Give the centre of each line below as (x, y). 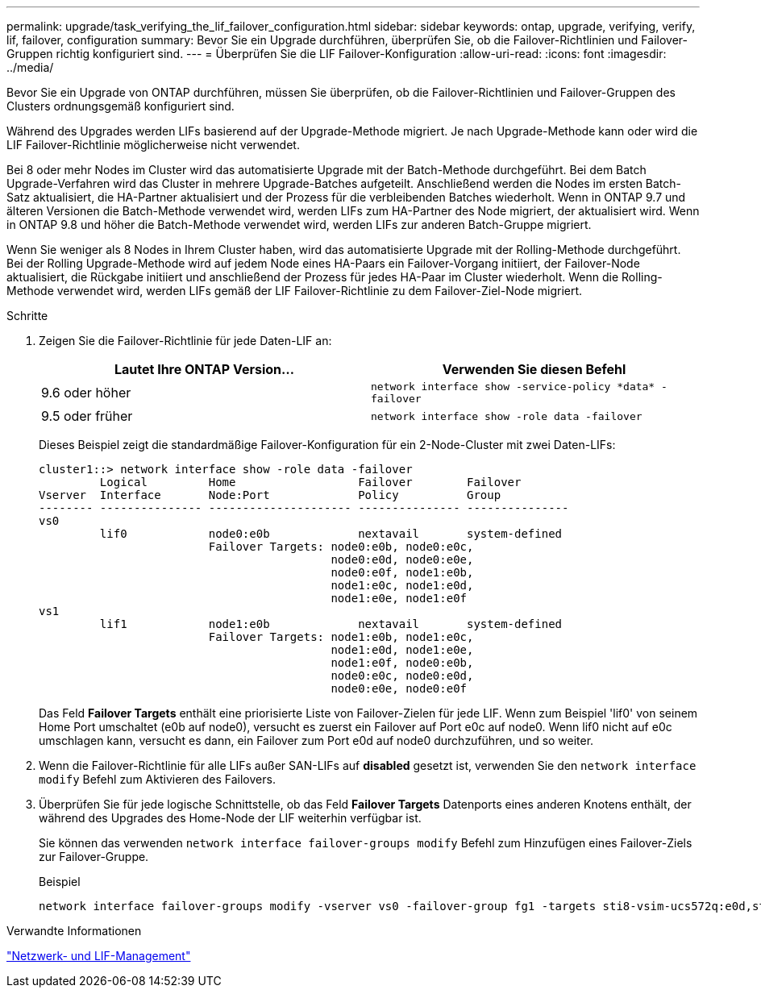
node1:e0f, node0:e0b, (402, 663)
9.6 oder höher (86, 393)
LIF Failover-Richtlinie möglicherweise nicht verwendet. (153, 145)
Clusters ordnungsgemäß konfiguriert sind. (121, 106)
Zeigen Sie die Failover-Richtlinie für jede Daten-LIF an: (185, 341)
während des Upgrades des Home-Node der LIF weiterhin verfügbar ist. (230, 818)
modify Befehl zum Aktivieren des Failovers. (157, 779)
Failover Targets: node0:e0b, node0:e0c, (341, 547)
